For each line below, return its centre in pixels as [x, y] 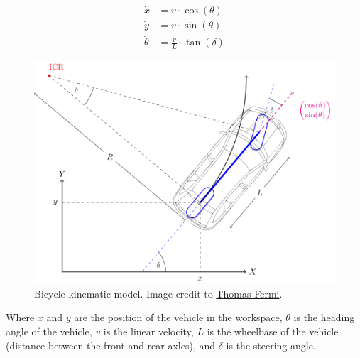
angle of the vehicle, [49, 331]
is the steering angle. [271, 345]
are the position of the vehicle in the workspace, [178, 317]
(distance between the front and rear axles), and [111, 345]
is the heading [324, 317]
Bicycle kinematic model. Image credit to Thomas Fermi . [158, 293]
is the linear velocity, [148, 331]
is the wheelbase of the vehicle [273, 331]
